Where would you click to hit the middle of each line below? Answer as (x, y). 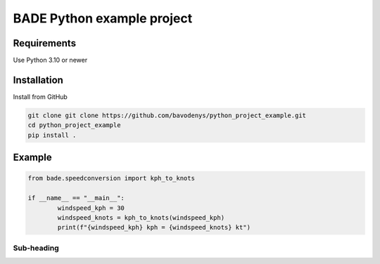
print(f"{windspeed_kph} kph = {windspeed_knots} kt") (154, 227)
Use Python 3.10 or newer (50, 60)
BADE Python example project (103, 18)
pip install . (52, 135)
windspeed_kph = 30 (91, 208)
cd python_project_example (74, 125)
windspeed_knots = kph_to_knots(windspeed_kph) (141, 217)
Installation (38, 80)
